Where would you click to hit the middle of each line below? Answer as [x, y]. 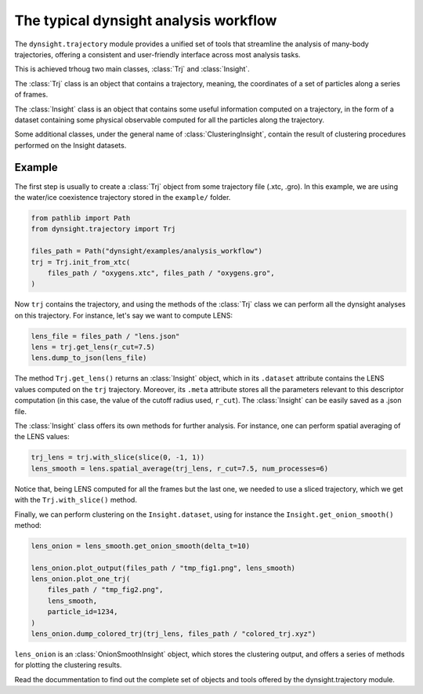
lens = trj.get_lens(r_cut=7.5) [93, 347]
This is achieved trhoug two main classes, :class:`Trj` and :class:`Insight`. [132, 69]
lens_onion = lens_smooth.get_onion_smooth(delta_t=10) [141, 546]
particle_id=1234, [83, 612]
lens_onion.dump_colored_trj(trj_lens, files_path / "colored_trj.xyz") [174, 634]
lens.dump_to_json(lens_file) [89, 358]
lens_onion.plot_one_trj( [81, 579]
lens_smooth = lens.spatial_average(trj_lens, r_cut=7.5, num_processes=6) [180, 468]
